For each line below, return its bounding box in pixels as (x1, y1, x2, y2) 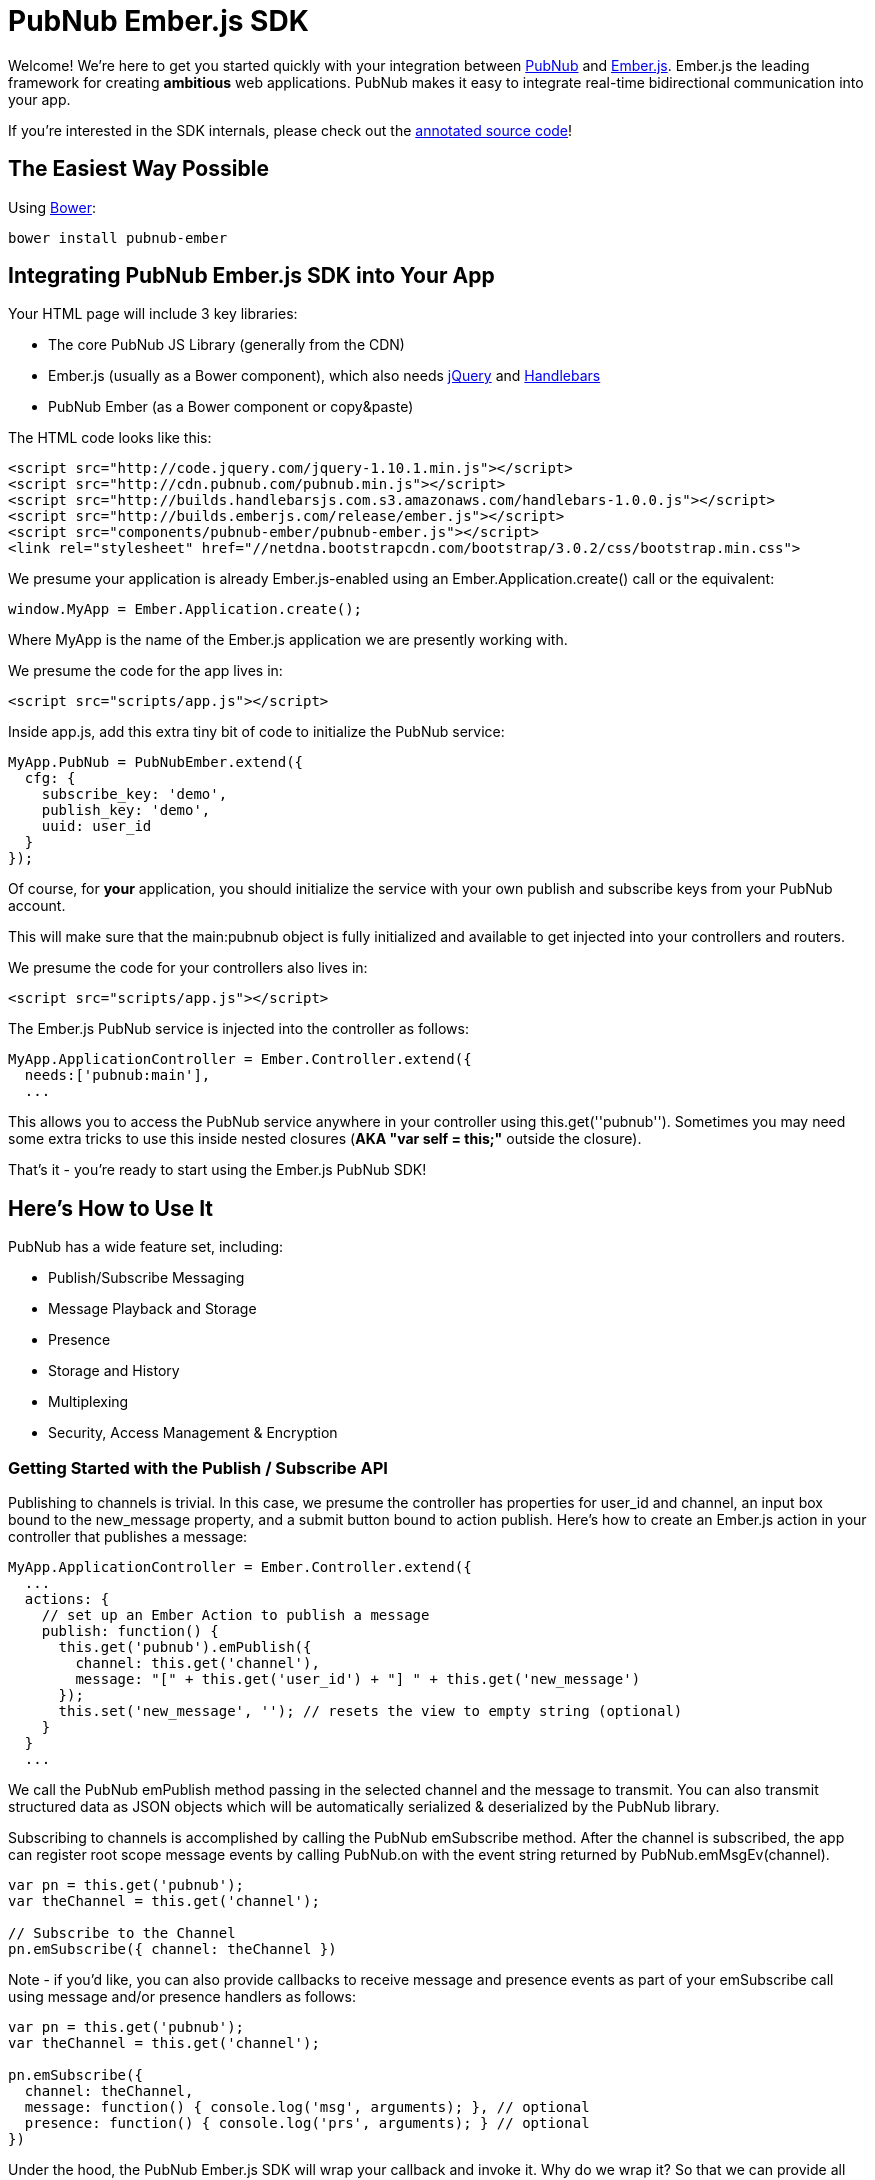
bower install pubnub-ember (8, 229, 228, 246)
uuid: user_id (41, 818, 152, 835)
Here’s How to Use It (8, 1195, 214, 1221)
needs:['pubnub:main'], (24, 1067, 211, 1084)
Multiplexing (48, 1393, 129, 1411)
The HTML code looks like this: (8, 429, 212, 447)
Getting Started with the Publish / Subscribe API (8, 1457, 388, 1478)
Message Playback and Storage (48, 1300, 257, 1318)
